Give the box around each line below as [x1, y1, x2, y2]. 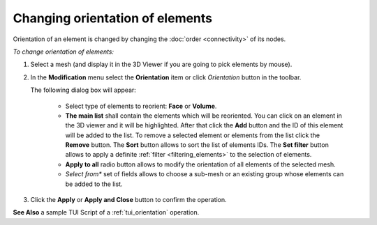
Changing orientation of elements [13, 10, 213, 26]
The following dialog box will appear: [30, 86, 136, 94]
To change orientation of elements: [13, 47, 114, 56]
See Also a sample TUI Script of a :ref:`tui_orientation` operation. [13, 208, 200, 217]
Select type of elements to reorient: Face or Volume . [65, 102, 217, 110]
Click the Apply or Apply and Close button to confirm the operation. [30, 196, 227, 204]
